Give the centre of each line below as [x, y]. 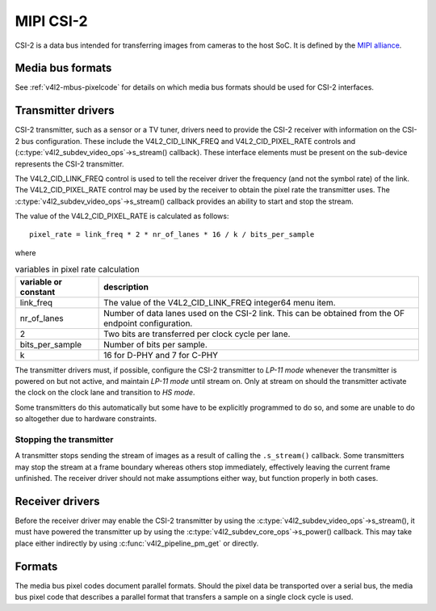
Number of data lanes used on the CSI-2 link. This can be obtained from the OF [254, 313]
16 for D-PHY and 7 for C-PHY [161, 355]
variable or [41, 281]
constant [38, 292]
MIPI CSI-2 [51, 21]
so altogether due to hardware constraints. [86, 419]
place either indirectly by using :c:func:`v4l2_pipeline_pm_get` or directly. [137, 543]
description [126, 287]
